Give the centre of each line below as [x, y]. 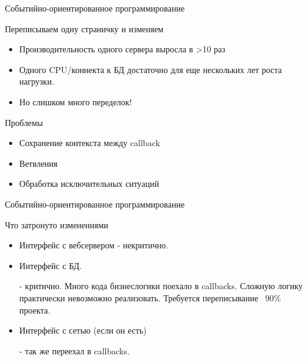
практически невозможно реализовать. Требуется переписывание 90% [150, 297]
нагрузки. [37, 81]
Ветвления [38, 163]
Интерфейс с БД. [51, 265]
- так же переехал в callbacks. [74, 350]
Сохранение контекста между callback [89, 143]
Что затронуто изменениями [57, 224]
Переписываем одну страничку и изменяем [84, 28]
